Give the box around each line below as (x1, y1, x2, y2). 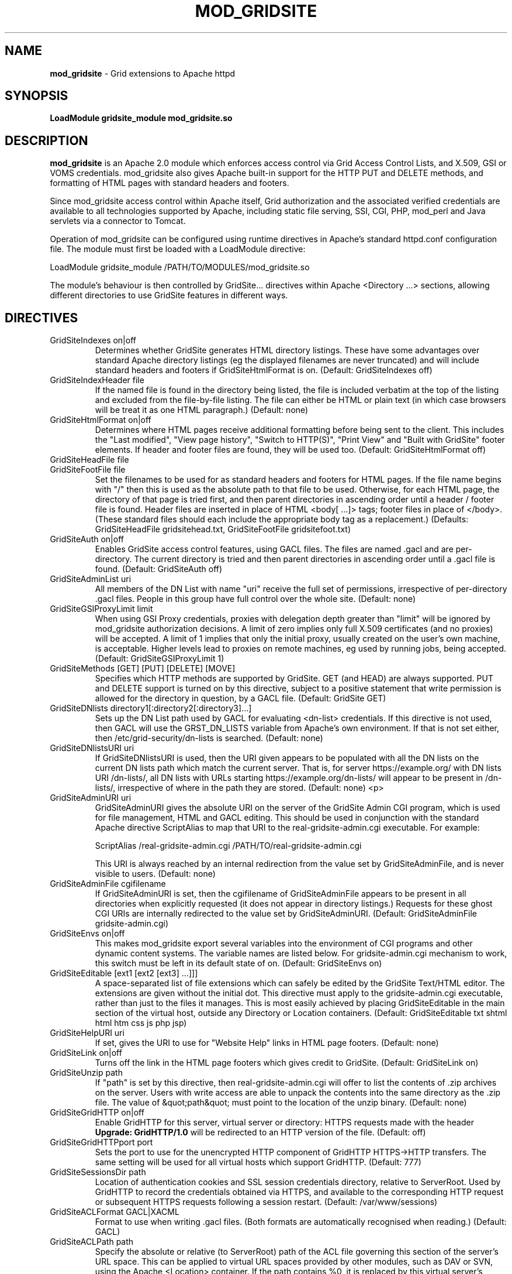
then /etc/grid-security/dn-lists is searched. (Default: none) (95, 733, 323, 743)
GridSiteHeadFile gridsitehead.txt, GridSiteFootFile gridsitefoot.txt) (95, 524, 351, 535)
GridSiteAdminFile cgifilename (50, 879, 166, 889)
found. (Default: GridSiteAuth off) (95, 564, 223, 574)
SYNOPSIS (5, 88, 68, 104)
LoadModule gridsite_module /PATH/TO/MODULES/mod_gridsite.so (50, 262, 310, 273)
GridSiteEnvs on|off (50, 928, 125, 939)
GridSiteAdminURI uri (50, 793, 132, 803)
